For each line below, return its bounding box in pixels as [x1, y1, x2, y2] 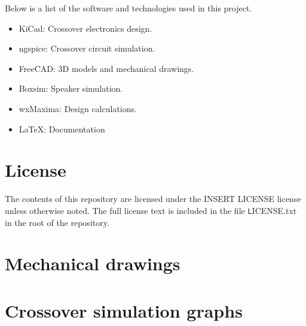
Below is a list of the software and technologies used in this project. [5, 2, 252, 14]
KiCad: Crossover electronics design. [19, 22, 152, 34]
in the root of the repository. [5, 216, 109, 228]
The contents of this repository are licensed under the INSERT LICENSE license [5, 192, 301, 205]
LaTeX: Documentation [19, 122, 105, 135]
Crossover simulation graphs [5, 298, 243, 322]
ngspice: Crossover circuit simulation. [19, 42, 155, 55]
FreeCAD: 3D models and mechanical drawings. [19, 62, 194, 74]
